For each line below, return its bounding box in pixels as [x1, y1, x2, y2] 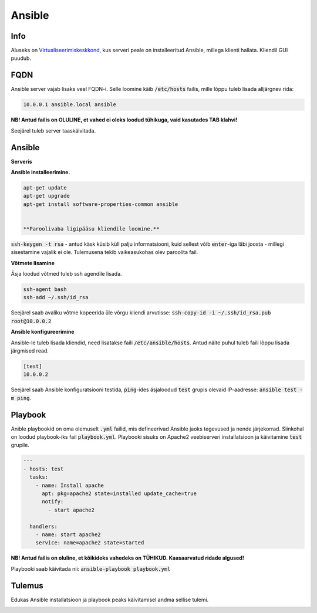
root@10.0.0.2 [11, 317, 52, 324]
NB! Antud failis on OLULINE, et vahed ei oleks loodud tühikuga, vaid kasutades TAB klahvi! [11, 116, 238, 123]
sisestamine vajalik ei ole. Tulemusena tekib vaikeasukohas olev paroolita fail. [11, 249, 198, 256]
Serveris [11, 158, 32, 165]
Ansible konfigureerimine [11, 328, 75, 336]
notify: [42, 499, 64, 505]
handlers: [29, 523, 58, 530]
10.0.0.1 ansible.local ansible [23, 101, 117, 108]
